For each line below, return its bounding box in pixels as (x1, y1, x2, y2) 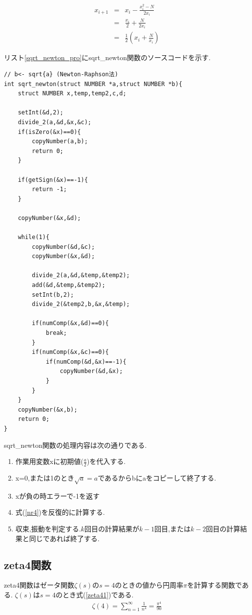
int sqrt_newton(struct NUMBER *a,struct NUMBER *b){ (4, 80, 183, 88)
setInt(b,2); (32, 291, 74, 298)
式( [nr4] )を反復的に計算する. (15, 507, 105, 517)
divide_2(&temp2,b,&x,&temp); (32, 301, 130, 308)
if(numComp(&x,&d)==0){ (32, 320, 109, 327)
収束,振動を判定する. (15, 523, 81, 533)
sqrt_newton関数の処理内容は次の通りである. (4, 439, 147, 450)
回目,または (154, 523, 191, 533)
